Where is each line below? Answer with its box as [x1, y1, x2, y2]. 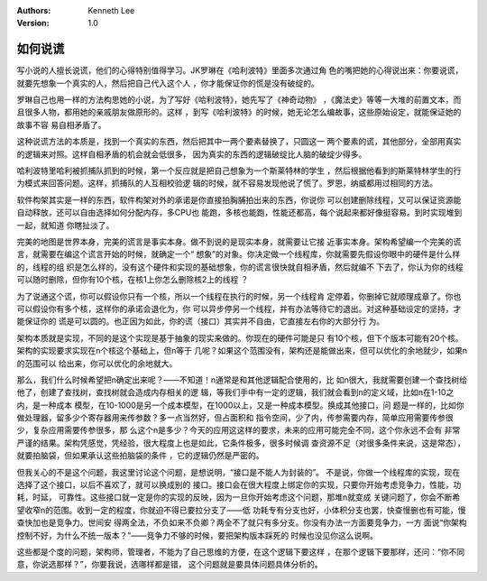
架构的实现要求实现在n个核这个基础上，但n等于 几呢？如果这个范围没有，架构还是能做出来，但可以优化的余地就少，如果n [16, 346, 468, 356]
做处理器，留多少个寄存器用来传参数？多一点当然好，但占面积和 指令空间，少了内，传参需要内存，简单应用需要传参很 [16, 412, 454, 423]
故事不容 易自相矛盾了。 [16, 119, 106, 130]
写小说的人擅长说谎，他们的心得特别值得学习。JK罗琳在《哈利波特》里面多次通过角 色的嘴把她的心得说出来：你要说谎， [16, 65, 464, 76]
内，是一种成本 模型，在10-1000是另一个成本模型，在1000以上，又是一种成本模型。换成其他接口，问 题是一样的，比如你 [16, 400, 464, 410]
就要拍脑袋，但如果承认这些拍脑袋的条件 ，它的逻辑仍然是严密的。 [16, 450, 264, 461]
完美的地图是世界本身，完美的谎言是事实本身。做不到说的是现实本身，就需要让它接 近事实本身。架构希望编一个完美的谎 [16, 235, 462, 247]
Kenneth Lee [87, 5, 135, 15]
